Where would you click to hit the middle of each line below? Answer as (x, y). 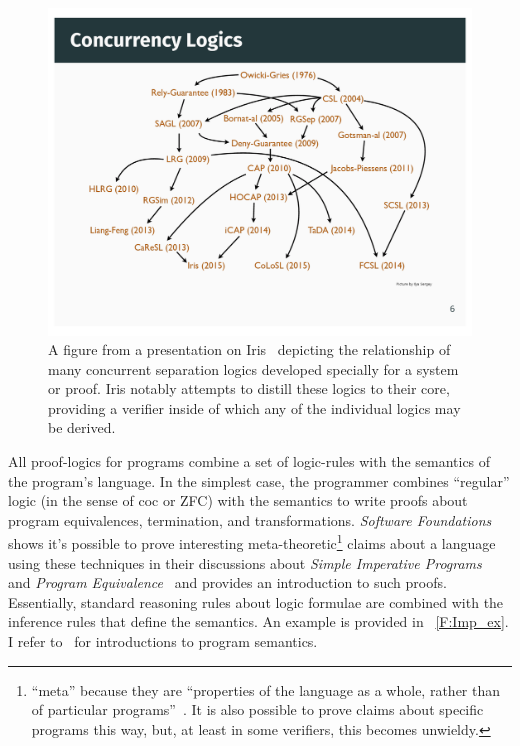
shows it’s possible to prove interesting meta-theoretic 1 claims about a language (252, 542)
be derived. (82, 427)
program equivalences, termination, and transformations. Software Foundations (250, 519)
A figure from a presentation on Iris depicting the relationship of (249, 349)
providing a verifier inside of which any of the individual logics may (254, 407)
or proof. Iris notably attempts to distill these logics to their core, (249, 388)
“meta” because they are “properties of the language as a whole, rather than (266, 689)
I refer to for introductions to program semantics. (163, 641)
